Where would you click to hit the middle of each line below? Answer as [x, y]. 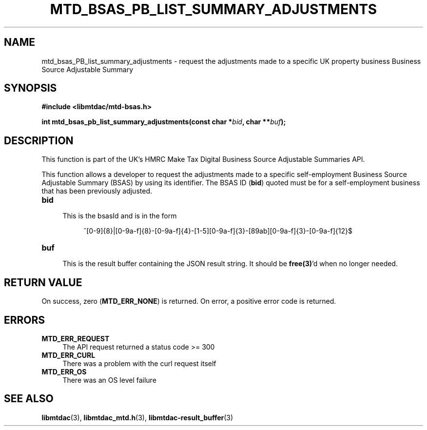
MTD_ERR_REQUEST [76, 338]
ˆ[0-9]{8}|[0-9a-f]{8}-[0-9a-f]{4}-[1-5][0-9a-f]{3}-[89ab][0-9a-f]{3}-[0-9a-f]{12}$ [218, 231]
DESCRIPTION [39, 140]
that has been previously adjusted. [97, 191]
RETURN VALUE [43, 282]
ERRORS [25, 320]
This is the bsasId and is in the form [120, 216]
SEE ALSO [29, 399]
